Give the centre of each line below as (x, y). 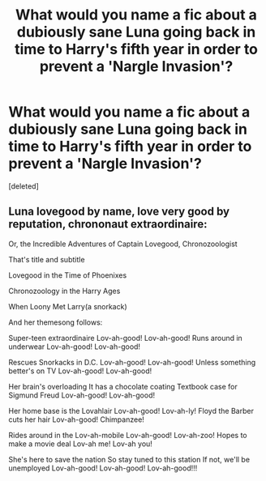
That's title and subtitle (47, 259)
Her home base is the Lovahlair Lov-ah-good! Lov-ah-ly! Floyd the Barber (131, 411)
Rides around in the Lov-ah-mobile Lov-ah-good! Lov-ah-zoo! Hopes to (128, 435)
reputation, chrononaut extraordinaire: (108, 224)
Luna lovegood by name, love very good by (119, 212)
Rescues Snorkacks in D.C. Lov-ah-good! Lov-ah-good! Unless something (132, 362)
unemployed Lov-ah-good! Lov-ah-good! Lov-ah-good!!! (103, 468)
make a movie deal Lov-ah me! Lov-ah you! (80, 444)
